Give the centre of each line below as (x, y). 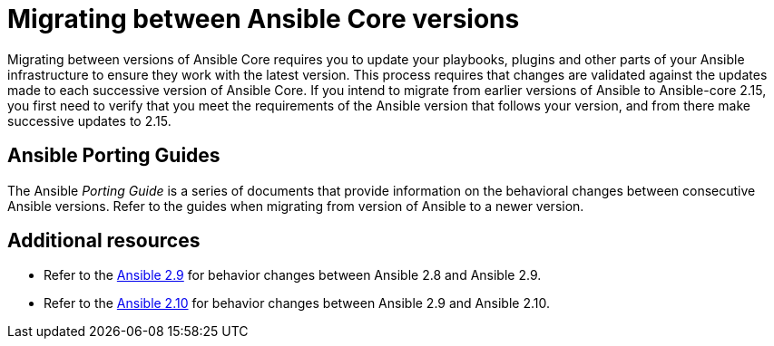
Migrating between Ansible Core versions (264, 19)
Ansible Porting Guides (114, 156)
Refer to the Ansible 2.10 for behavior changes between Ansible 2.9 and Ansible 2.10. (297, 303)
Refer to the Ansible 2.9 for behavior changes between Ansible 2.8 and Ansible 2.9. (293, 275)
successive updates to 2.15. (89, 120)
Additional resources (104, 241)
